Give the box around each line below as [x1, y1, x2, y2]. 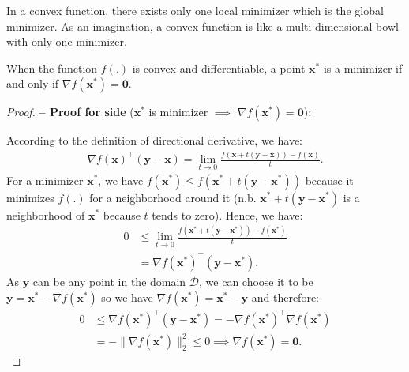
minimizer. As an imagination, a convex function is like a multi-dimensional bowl [6, 17, 399, 34]
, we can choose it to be [199, 273, 313, 290]
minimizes [6, 189, 54, 205]
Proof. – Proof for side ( [6, 103, 134, 120]
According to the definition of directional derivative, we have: [6, 132, 303, 148]
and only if [6, 75, 59, 92]
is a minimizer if [323, 59, 403, 76]
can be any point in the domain [32, 273, 186, 290]
